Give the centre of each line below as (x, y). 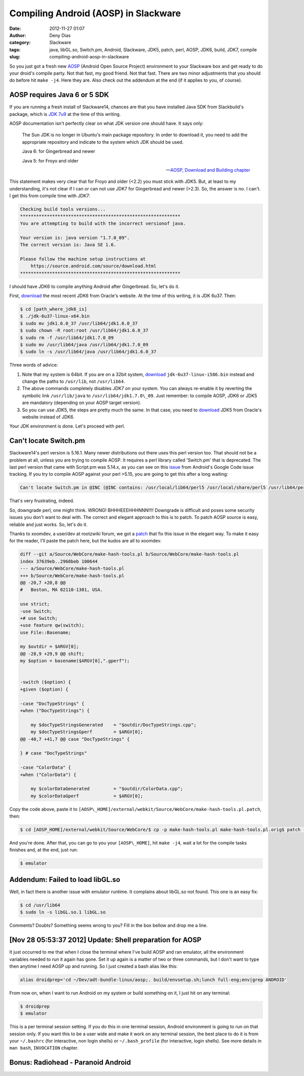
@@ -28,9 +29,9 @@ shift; (52, 654)
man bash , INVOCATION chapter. (44, 1048)
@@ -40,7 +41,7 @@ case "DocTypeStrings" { (75, 739)
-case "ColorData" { (45, 768)
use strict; (35, 604)
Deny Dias (60, 35)
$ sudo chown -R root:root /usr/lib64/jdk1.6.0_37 (84, 331)
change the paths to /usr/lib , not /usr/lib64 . (73, 381)
